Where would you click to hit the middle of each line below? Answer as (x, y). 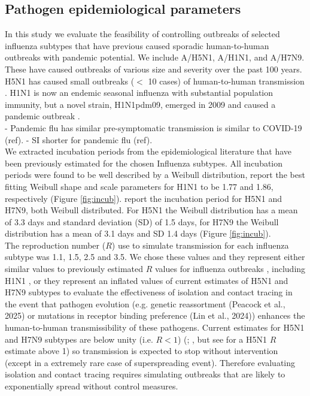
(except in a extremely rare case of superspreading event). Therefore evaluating (150, 362)
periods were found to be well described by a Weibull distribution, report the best (155, 175)
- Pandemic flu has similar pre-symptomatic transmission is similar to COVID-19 (154, 127)
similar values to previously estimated (74, 269)
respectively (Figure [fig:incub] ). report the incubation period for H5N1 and (143, 198)
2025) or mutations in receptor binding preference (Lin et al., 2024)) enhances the (155, 315)
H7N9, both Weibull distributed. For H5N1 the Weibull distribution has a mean (151, 210)
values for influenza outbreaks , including (230, 269)
